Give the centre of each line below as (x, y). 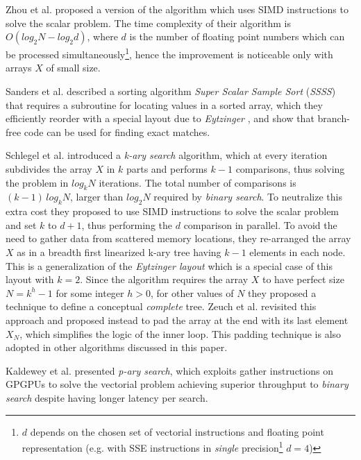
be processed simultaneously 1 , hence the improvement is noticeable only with (169, 53)
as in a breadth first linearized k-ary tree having (119, 252)
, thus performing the (127, 224)
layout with (30, 279)
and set (21, 224)
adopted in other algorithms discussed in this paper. (117, 347)
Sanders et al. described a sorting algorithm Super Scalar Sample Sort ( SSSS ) (171, 91)
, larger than (97, 197)
